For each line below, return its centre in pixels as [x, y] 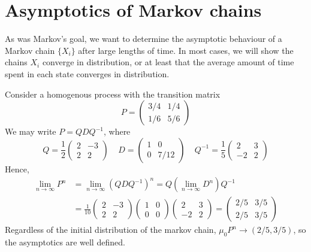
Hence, [17, 168]
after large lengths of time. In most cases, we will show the [186, 50]
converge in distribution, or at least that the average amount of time [168, 62]
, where [117, 131]
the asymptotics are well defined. [65, 242]
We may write [31, 131]
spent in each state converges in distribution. [87, 73]
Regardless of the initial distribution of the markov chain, [111, 230]
